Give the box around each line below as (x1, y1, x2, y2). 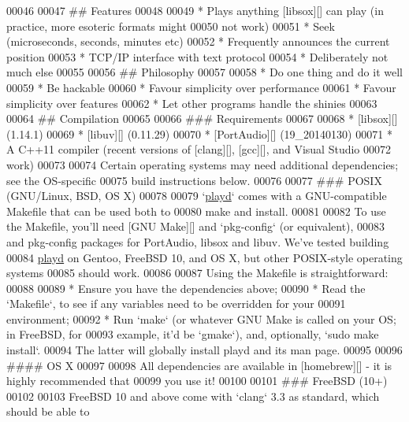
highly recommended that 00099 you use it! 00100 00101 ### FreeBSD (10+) (6, 372, 388, 389)
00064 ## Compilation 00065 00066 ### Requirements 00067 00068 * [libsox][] (6, 110, 398, 127)
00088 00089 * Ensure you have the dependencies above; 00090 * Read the (6, 279, 366, 296)
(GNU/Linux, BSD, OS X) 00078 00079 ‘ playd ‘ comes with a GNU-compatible (6, 187, 387, 204)
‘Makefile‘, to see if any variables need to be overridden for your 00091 (6, 295, 346, 312)
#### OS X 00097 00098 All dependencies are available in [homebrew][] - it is (6, 357, 392, 373)
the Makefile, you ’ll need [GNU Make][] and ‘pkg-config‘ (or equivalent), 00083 (6, 218, 385, 235)
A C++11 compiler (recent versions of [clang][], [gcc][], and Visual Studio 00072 (6, 141, 392, 157)
